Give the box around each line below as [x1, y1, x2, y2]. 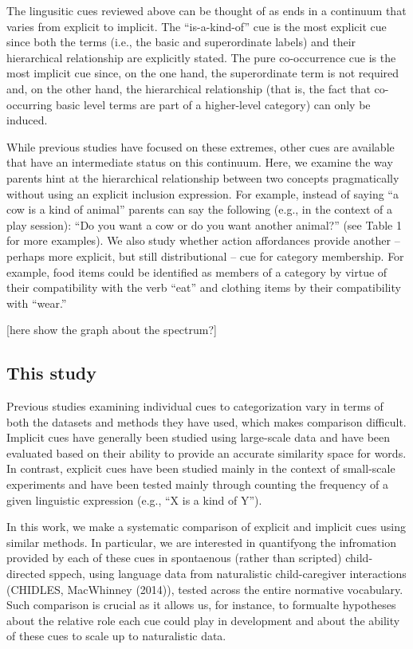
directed [6, 565, 46, 582]
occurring [6, 96, 53, 112]
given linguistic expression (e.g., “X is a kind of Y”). [6, 491, 262, 508]
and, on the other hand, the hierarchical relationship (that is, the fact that [6, 80, 371, 96]
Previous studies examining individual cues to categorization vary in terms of [6, 398, 383, 415]
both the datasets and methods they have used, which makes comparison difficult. [6, 413, 407, 430]
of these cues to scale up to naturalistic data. [6, 627, 226, 644]
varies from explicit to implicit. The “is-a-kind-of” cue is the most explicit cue [6, 18, 387, 34]
